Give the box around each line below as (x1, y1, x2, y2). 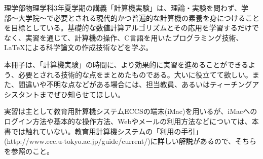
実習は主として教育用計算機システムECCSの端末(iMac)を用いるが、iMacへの (4, 106, 257, 116)
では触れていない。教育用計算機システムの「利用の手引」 (11, 126, 203, 136)
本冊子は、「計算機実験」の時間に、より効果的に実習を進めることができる (4, 59, 249, 69)
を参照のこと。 (4, 145, 54, 156)
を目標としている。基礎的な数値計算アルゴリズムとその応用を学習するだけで (4, 22, 259, 33)
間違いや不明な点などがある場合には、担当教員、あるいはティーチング (18, 79, 252, 90)
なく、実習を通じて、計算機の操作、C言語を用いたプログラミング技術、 (4, 32, 243, 43)
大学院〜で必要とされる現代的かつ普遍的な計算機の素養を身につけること (18, 12, 259, 23)
